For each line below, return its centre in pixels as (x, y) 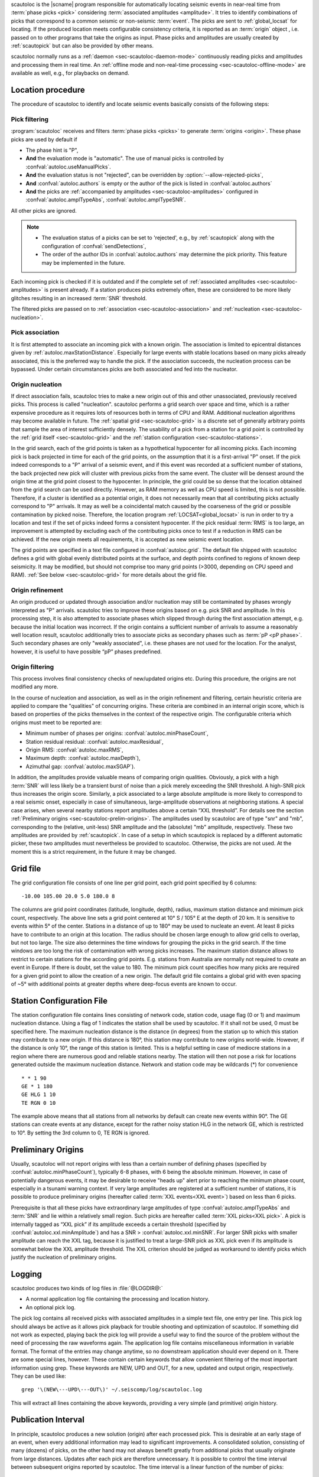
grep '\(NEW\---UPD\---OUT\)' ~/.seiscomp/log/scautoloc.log (112, 1390)
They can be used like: (38, 1376)
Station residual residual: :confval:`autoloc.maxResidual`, (95, 741)
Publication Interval (48, 1420)
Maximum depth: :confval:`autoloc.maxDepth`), (83, 758)
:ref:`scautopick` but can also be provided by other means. (82, 45)
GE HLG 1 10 (39, 1095)
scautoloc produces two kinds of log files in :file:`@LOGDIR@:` (87, 1288)
